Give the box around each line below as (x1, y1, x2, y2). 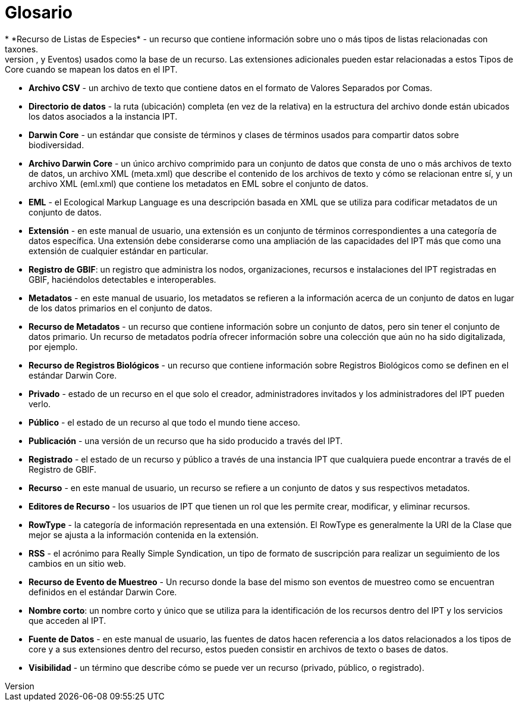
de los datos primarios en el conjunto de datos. (29, 302, 213, 313)
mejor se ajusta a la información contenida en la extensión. (29, 529, 259, 540)
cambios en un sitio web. (29, 558, 126, 568)
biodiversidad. (29, 139, 84, 150)
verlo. (29, 398, 51, 409)
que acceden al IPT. (29, 615, 106, 626)
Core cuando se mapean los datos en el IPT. (5, 64, 178, 74)
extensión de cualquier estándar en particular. (29, 245, 209, 256)
